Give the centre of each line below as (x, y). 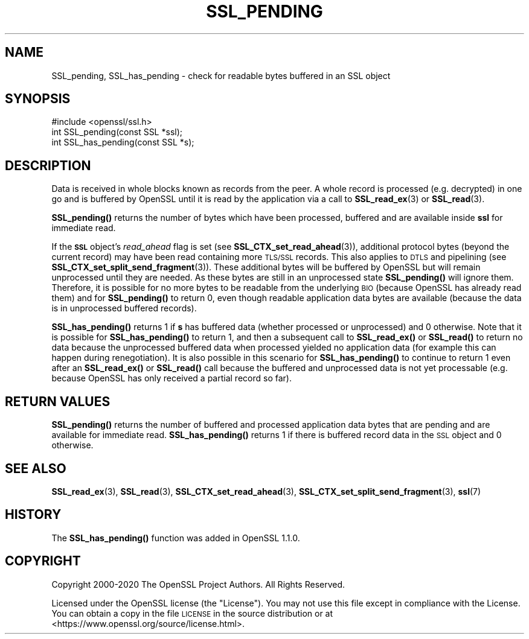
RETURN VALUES (58, 401)
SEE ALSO (36, 468)
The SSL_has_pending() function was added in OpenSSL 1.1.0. (176, 538)
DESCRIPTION (48, 165)
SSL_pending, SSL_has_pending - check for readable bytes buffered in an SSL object (221, 75)
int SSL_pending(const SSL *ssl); (117, 132)
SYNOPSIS (38, 99)
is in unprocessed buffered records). (124, 308)
